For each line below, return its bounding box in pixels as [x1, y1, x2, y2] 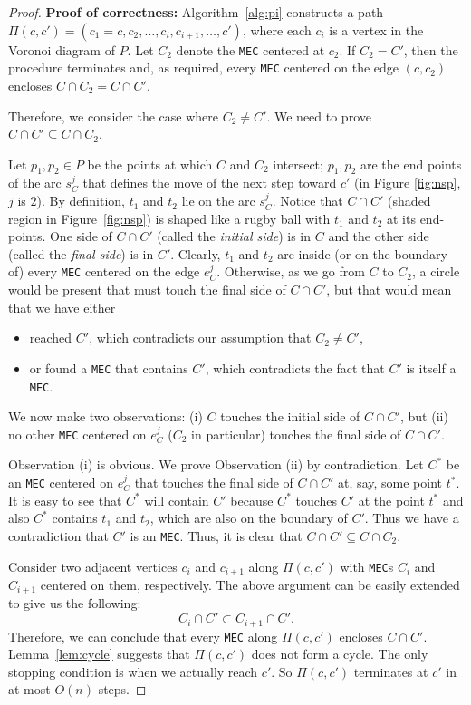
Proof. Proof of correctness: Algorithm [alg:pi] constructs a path [8, 3, 384, 21]
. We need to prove [266, 106, 371, 125]
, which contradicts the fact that [205, 358, 385, 377]
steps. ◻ [98, 680, 147, 699]
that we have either [8, 297, 116, 316]
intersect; [273, 154, 323, 173]
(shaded [388, 191, 431, 210]
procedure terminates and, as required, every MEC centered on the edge [8, 58, 399, 77]
